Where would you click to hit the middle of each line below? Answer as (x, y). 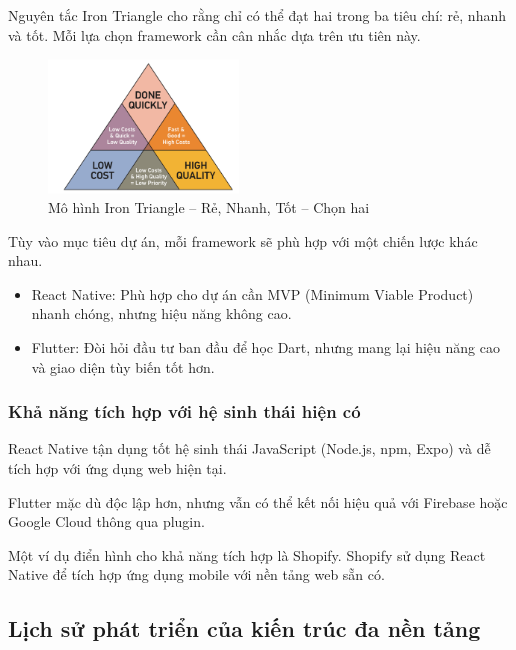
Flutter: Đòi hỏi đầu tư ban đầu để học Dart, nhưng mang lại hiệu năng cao (265, 347)
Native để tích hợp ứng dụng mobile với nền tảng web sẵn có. (196, 574)
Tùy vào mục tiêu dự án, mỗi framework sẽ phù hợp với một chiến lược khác (243, 240)
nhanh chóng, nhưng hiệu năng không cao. (161, 313)
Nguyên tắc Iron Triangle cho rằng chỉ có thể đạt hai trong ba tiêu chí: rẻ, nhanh (257, 15)
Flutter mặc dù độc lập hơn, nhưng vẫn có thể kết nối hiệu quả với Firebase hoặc (258, 501)
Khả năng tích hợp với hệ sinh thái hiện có (184, 411)
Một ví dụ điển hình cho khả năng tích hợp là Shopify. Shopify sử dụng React (247, 554)
